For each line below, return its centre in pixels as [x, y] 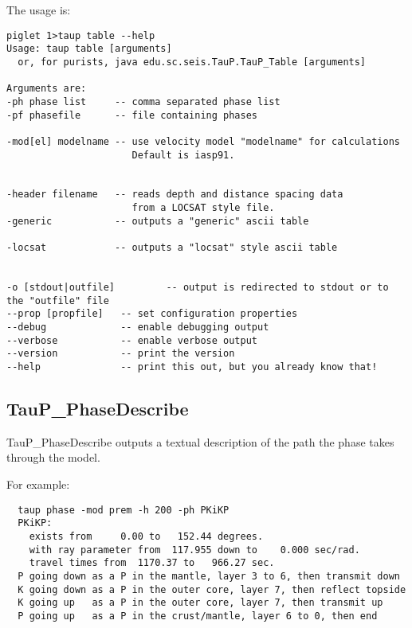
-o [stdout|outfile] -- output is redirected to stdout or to [198, 288]
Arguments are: [47, 89]
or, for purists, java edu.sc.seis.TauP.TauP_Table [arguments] [192, 62]
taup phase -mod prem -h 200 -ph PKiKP [124, 510]
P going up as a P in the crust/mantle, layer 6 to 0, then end [198, 616]
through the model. [53, 457]
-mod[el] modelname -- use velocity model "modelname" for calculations [203, 141]
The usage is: [39, 10]
